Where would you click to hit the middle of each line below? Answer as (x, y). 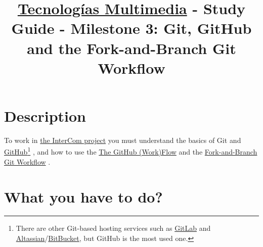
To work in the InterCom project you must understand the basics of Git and (123, 140)
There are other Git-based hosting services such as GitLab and (113, 228)
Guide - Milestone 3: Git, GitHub (131, 28)
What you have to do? (83, 196)
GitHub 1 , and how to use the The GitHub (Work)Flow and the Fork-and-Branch (131, 151)
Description (45, 115)
